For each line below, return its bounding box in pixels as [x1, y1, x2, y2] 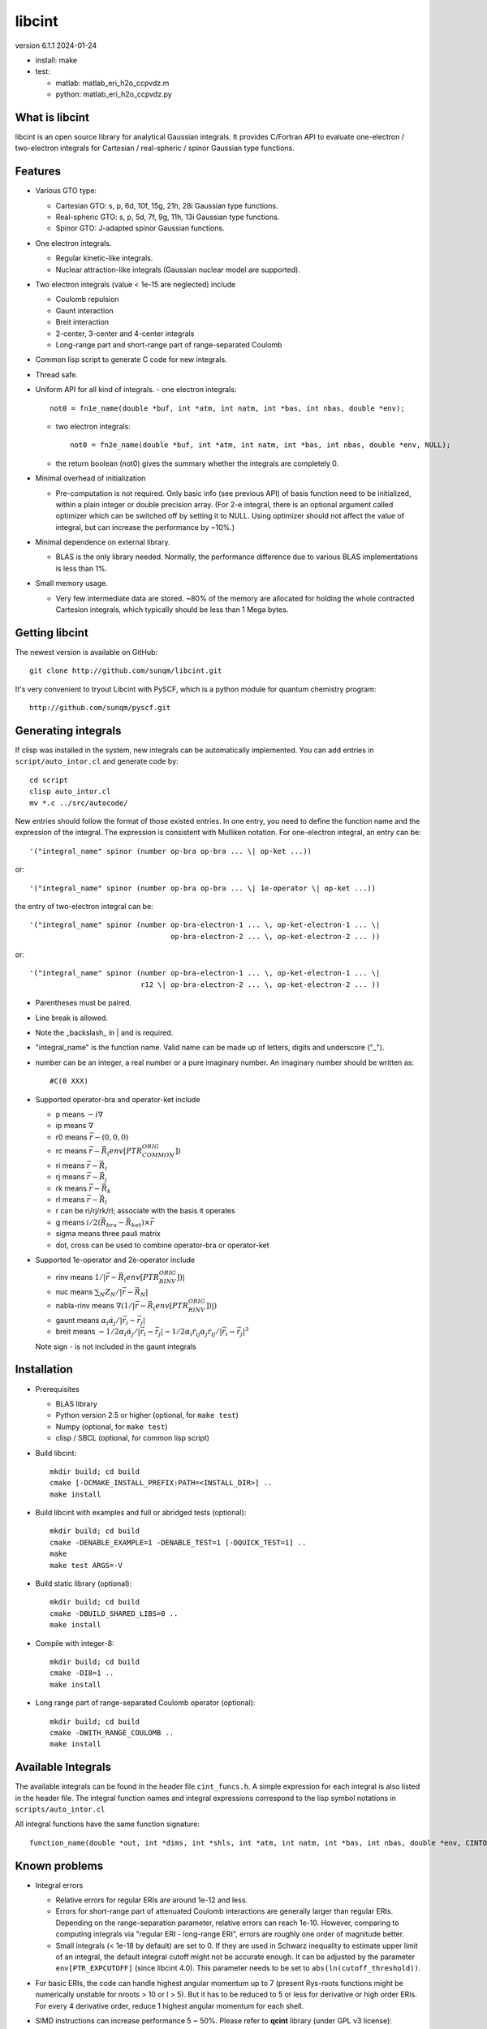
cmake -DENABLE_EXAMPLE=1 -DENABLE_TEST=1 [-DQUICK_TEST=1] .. [50, 1538, 307, 1547]
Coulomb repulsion [55, 295, 119, 304]
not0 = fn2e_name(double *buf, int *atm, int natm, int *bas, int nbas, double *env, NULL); [70, 441, 451, 450]
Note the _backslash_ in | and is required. [35, 1027, 174, 1038]
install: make [35, 55, 77, 65]
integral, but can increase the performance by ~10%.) [55, 522, 235, 532]
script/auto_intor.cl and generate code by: [15, 756, 179, 766]
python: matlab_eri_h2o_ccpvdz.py [55, 89, 172, 99]
